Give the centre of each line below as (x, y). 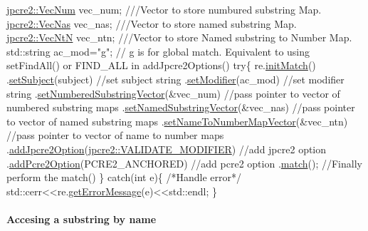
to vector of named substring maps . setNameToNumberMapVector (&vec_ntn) (177, 121)
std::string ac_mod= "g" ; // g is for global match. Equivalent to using (158, 51)
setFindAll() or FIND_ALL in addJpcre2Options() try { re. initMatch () (161, 65)
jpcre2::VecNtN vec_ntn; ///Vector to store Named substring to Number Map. (179, 37)
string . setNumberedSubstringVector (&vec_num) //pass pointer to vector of (173, 93)
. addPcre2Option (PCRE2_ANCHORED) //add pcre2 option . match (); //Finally (184, 163)
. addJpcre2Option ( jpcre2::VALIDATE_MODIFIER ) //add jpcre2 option (167, 149)
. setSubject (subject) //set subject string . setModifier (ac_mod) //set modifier (175, 79)
